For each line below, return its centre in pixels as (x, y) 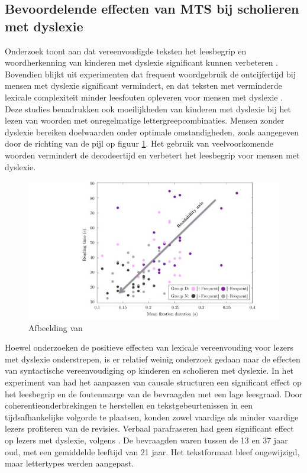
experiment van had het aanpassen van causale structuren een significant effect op (153, 382)
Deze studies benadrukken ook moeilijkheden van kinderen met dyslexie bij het (148, 108)
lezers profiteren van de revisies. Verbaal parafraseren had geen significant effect (149, 428)
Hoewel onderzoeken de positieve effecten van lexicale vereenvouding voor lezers (149, 347)
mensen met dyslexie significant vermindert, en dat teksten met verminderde (143, 85)
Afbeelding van (56, 327)
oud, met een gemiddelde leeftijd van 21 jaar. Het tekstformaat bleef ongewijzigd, (152, 451)
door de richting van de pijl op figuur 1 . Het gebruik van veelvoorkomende (139, 143)
